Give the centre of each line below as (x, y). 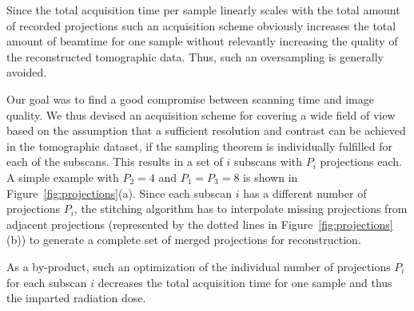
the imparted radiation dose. (76, 298)
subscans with (268, 161)
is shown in (271, 177)
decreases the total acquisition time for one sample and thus (245, 282)
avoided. (27, 72)
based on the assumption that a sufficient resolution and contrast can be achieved (206, 130)
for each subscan (47, 282)
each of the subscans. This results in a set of (115, 161)
